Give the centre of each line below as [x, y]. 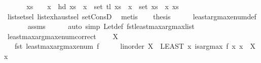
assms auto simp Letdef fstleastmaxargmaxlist [111, 26]
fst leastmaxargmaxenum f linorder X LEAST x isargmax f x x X [135, 46]
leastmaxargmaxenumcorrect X [63, 36]
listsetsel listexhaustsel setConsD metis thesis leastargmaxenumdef [132, 16]
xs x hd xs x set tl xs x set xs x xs [103, 6]
